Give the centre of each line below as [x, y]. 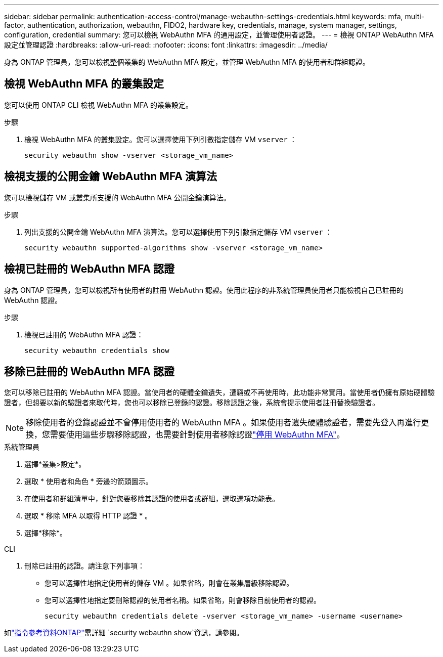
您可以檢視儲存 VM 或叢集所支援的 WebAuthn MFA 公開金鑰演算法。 [117, 197]
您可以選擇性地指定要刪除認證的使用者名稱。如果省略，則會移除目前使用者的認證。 [183, 600]
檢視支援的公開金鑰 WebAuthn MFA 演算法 [111, 177]
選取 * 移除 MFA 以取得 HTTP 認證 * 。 [88, 516]
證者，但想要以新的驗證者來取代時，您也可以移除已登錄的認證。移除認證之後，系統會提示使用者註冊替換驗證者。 [192, 403]
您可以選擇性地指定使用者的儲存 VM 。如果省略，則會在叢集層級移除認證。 [169, 583]
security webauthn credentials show [97, 350]
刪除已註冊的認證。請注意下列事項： [84, 566]
